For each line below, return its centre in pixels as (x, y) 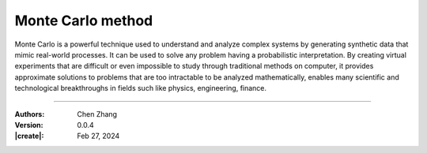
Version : (29, 125)
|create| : (29, 136)
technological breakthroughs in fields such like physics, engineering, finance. (141, 88)
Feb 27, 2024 (98, 136)
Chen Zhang (97, 114)
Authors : (30, 114)
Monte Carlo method (84, 21)
